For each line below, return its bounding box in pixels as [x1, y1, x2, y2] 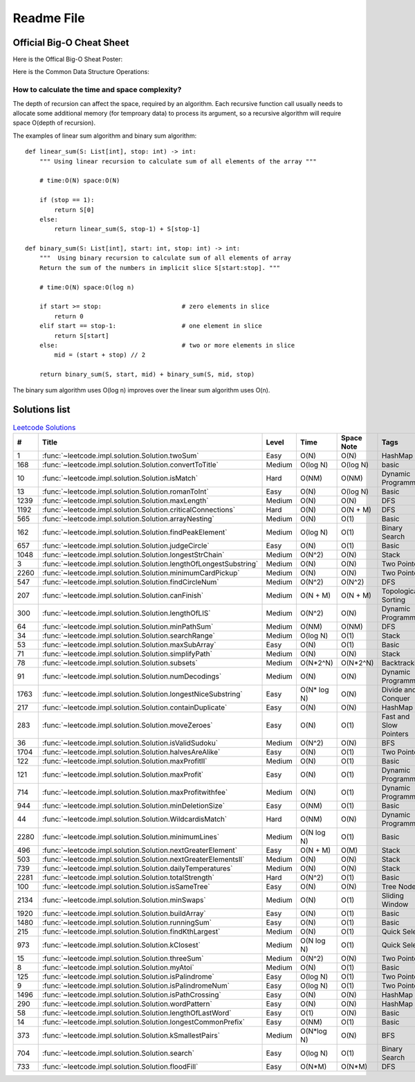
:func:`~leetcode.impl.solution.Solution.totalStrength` [41, 872, 214, 882]
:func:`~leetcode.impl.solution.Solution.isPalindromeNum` [41, 980, 230, 990]
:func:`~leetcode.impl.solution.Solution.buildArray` [41, 908, 207, 918]
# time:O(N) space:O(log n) [39, 283, 135, 291]
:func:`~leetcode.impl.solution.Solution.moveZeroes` [41, 720, 214, 730]
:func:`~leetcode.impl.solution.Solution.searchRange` [41, 631, 216, 640]
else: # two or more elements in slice [39, 341, 295, 349]
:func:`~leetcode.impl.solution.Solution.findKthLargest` [41, 926, 221, 936]
